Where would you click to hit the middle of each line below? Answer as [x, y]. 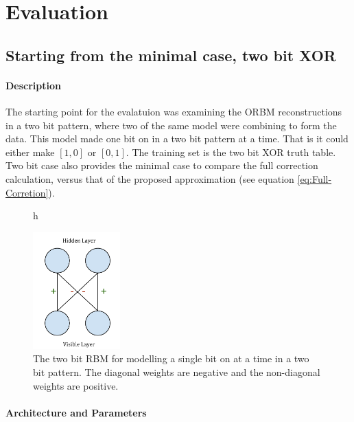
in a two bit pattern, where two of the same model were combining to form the [171, 125]
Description [34, 85]
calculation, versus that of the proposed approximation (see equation [150, 178]
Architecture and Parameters [76, 412]
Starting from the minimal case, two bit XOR [171, 55]
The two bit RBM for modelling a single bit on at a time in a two [171, 358]
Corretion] [27, 192]
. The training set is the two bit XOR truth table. [231, 152]
